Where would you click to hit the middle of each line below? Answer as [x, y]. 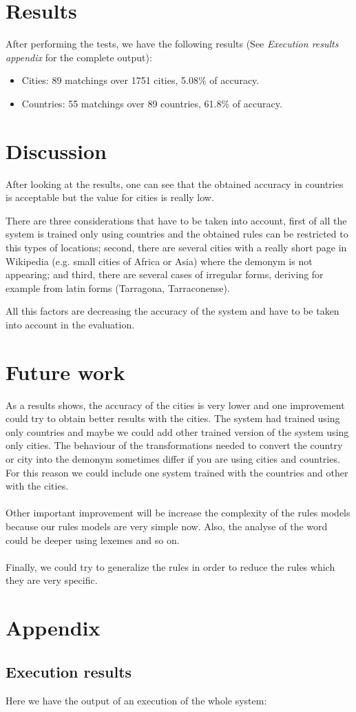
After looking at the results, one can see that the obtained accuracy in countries [175, 184]
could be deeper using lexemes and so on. [93, 540]
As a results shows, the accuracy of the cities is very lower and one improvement [175, 405]
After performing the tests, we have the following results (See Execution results [172, 44]
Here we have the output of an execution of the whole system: [136, 700]
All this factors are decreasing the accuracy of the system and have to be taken [172, 311]
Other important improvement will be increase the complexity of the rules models [178, 513]
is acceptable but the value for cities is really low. [110, 197]
